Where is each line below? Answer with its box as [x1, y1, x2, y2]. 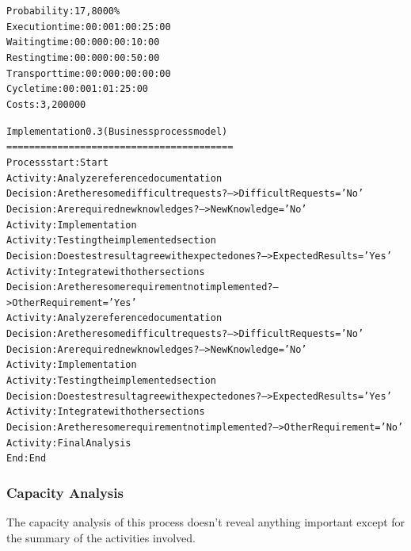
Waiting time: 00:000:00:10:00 [6, 36, 160, 48]
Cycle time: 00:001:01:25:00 [6, 83, 148, 95]
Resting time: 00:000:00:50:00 [6, 52, 160, 63]
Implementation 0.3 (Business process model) [6, 125, 228, 137]
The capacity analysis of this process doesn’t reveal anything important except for [6, 514, 405, 530]
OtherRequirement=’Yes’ [12, 297, 137, 308]
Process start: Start [6, 156, 108, 168]
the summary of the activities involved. [6, 529, 196, 545]
